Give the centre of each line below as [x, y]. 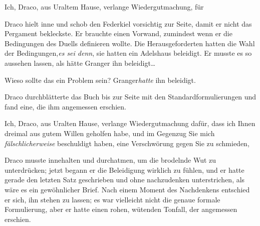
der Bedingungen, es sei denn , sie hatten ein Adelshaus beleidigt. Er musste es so [128, 53]
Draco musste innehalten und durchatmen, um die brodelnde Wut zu [110, 160]
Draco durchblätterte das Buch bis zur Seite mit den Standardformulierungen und [131, 97]
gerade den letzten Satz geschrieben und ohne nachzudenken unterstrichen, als [125, 180]
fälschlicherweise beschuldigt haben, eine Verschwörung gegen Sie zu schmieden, [127, 143]
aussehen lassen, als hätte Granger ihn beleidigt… [80, 63]
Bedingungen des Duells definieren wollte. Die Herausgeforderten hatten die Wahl [130, 43]
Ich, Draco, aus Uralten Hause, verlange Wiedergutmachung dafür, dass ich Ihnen [130, 123]
